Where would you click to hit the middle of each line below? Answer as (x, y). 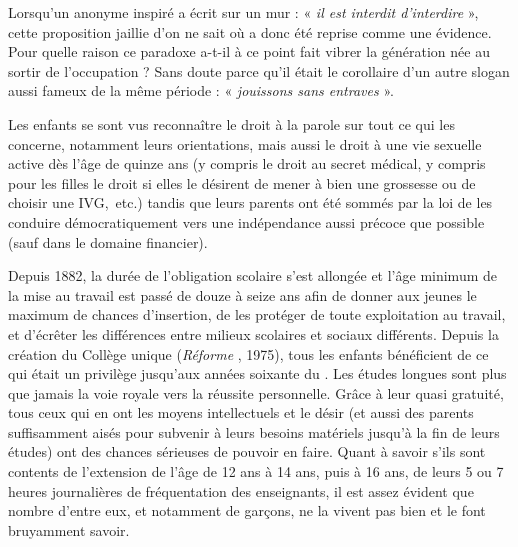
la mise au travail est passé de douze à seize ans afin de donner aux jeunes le (242, 294)
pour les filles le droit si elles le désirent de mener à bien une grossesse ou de (242, 182)
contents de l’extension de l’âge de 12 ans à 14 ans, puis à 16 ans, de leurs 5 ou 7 (256, 471)
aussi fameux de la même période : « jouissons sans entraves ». (201, 90)
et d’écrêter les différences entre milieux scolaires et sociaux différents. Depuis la (253, 333)
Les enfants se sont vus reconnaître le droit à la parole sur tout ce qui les (231, 123)
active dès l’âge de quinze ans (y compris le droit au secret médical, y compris (247, 163)
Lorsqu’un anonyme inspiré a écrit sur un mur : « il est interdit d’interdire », (243, 12)
